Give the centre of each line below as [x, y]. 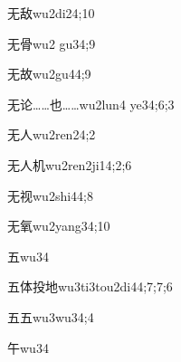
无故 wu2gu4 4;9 [49, 74]
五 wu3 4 [28, 256]
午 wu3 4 [28, 347]
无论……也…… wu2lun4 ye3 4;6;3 [91, 104]
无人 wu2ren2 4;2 [52, 134]
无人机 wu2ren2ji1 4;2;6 [70, 164]
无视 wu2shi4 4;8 [50, 195]
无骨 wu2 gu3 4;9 [52, 43]
